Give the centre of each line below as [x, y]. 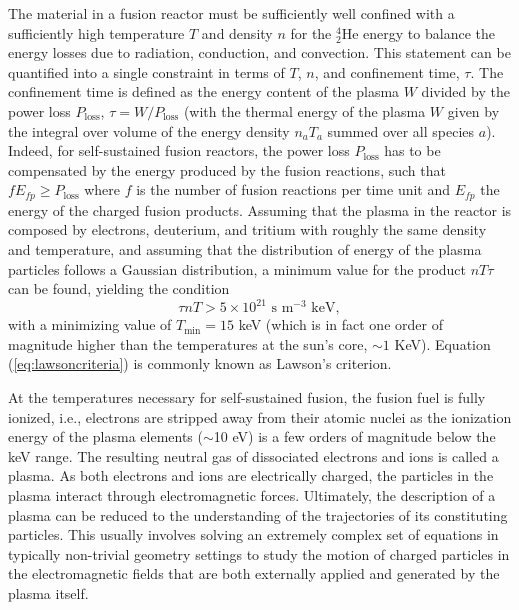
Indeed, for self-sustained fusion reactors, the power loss [179, 150]
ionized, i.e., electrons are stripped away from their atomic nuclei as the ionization [260, 416]
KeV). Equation [442, 343]
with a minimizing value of [90, 324]
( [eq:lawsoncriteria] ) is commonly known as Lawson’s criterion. [200, 363]
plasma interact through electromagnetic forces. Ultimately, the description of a [252, 495]
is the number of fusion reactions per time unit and [293, 189]
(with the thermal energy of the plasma [304, 110]
